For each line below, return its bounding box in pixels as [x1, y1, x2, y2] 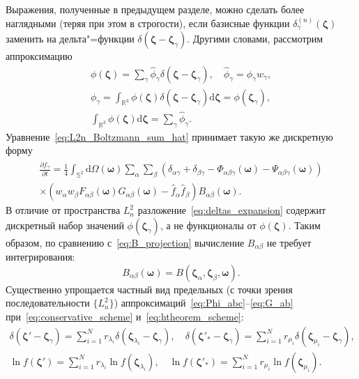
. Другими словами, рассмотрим [187, 31, 323, 46]
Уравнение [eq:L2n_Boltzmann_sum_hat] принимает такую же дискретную [6, 129, 333, 144]
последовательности [6, 295, 90, 310]
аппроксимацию [6, 49, 72, 63]
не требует [266, 235, 312, 249]
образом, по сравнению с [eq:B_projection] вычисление [6, 235, 245, 249]
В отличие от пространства [6, 203, 121, 217]
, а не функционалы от [160, 217, 257, 232]
